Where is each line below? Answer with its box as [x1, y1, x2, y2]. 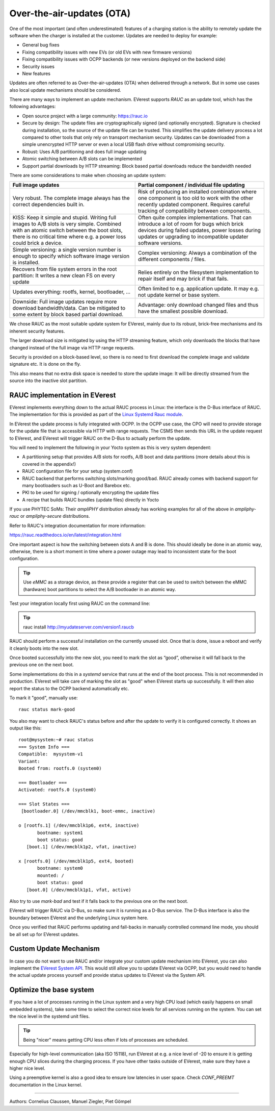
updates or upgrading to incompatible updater [137, 233, 249, 240]
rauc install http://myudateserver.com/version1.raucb [23, 624, 134, 630]
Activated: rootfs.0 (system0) [18, 787, 97, 793]
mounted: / [37, 872, 65, 878]
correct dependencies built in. [12, 201, 85, 208]
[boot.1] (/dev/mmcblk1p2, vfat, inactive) [26, 844, 137, 850]
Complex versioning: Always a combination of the [137, 249, 257, 257]
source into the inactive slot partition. [9, 377, 88, 384]
